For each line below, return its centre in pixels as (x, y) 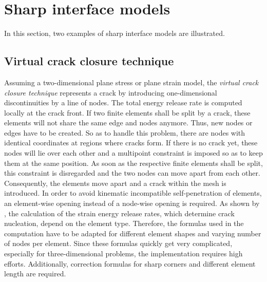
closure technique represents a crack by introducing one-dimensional (111, 92)
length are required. (35, 274)
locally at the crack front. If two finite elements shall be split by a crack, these (127, 112)
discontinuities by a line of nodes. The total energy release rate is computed (123, 102)
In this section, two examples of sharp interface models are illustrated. (115, 33)
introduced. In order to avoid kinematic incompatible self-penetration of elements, (133, 193)
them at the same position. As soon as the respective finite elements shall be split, (133, 163)
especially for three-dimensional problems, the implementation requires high (123, 253)
